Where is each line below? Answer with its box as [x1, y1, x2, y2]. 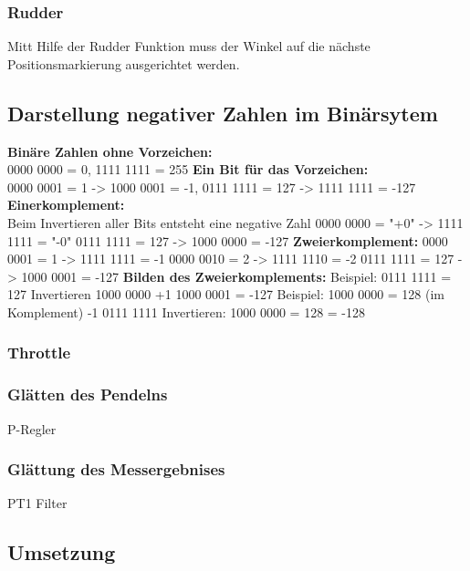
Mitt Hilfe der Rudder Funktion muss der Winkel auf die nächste [7, 36, 371, 56]
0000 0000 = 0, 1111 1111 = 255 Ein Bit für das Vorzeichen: [7, 160, 369, 179]
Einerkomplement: [7, 195, 125, 214]
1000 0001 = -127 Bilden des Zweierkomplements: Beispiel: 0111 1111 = [21, 266, 452, 285]
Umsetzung [7, 538, 116, 566]
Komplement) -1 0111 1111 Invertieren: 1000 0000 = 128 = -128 [7, 302, 366, 321]
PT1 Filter [7, 493, 68, 513]
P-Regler [7, 419, 57, 438]
